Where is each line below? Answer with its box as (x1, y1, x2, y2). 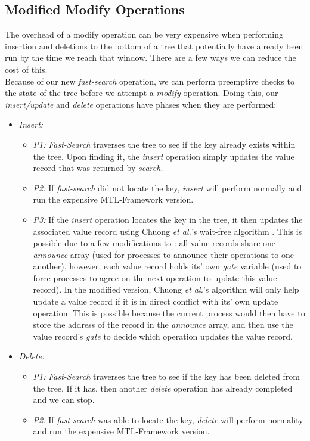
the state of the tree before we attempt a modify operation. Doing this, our (5, 86, 278, 99)
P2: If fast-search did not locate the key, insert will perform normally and (33, 181, 302, 194)
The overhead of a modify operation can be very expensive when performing (5, 28, 283, 41)
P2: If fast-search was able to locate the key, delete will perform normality (33, 413, 303, 426)
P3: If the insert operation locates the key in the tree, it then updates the (33, 213, 303, 225)
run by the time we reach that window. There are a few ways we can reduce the (5, 51, 296, 64)
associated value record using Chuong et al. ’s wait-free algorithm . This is (33, 225, 302, 237)
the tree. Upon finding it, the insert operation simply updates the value (33, 150, 294, 162)
